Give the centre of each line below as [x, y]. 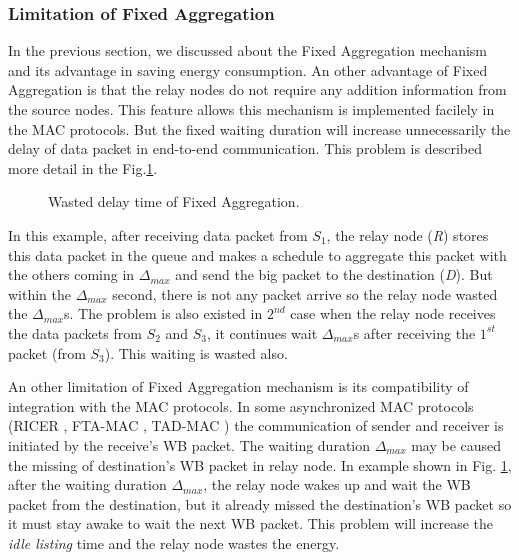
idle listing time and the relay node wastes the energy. [174, 542]
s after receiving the [414, 332]
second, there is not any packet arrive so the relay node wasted [305, 293]
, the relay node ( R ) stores [407, 234]
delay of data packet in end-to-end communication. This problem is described [245, 148]
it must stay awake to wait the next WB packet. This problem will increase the [251, 523]
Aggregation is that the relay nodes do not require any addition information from [257, 89]
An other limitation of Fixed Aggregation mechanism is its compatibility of [238, 386]
